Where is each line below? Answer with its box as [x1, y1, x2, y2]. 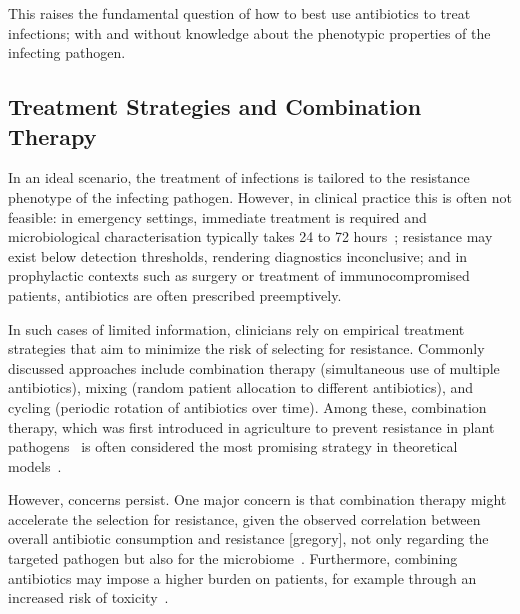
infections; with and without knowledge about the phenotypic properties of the [8, 22, 491, 43]
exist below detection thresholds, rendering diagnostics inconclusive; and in [8, 245, 468, 266]
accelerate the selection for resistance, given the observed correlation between [8, 508, 481, 529]
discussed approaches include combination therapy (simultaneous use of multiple [8, 357, 500, 378]
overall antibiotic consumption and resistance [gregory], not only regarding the [8, 528, 489, 549]
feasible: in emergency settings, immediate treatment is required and [8, 206, 427, 227]
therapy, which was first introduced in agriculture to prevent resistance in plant [8, 416, 495, 437]
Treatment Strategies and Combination [8, 91, 422, 122]
